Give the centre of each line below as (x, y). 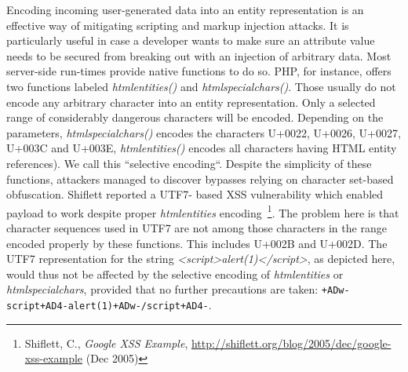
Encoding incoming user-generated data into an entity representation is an (185, 9)
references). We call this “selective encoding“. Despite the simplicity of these (189, 163)
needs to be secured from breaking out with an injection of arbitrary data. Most (199, 55)
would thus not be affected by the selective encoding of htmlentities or (175, 274)
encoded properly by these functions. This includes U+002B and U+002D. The (197, 243)
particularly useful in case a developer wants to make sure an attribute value (191, 40)
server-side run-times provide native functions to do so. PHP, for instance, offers (199, 71)
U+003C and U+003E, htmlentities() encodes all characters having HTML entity (202, 148)
